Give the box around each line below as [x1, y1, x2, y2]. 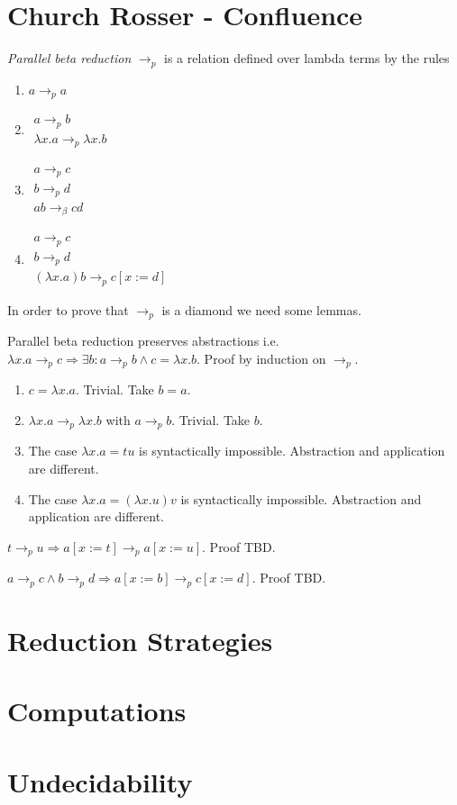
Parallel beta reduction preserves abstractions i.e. [7, 331, 279, 350]
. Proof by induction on [197, 348, 326, 367]
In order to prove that [7, 300, 129, 319]
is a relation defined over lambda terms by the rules [164, 49, 450, 68]
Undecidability [7, 763, 193, 800]
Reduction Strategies [7, 621, 273, 658]
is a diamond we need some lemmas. [161, 300, 361, 319]
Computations [7, 692, 187, 729]
